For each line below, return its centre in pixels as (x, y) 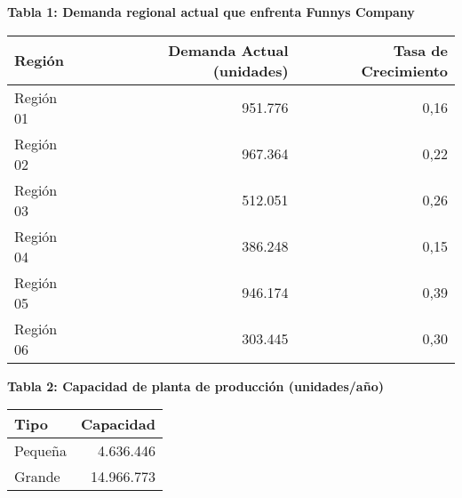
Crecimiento (404, 70)
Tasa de (420, 50)
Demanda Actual (228, 50)
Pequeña (40, 451)
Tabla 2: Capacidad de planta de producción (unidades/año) (195, 386)
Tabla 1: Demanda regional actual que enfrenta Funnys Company (211, 12)
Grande (37, 477)
